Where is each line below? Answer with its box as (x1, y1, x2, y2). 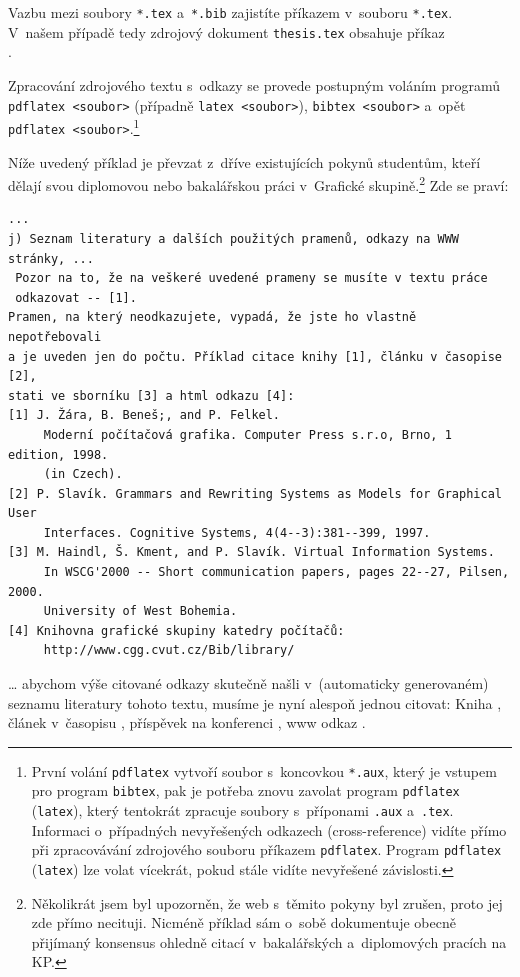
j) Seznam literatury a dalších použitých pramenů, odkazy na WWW (8, 231, 460, 246)
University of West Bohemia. (43, 604, 238, 619)
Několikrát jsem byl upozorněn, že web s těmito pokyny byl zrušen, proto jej (31, 892, 503, 913)
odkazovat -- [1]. (15, 290, 137, 305)
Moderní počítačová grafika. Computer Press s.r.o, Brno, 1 (43, 427, 452, 442)
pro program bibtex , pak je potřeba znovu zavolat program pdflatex (31, 780, 460, 801)
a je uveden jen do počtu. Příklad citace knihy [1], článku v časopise (8, 349, 502, 364)
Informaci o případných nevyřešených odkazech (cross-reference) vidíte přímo (31, 819, 507, 840)
